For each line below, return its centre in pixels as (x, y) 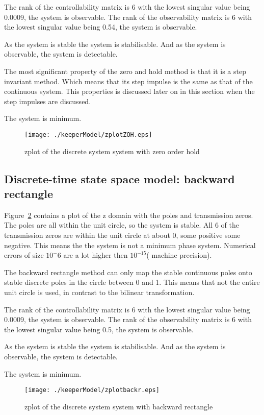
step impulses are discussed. (48, 101)
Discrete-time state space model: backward (120, 178)
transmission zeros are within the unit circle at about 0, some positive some (122, 235)
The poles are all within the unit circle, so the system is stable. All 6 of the (122, 225)
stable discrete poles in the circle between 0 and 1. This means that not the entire (132, 282)
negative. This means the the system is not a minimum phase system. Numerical (130, 245)
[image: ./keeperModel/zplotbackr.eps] (92, 390)
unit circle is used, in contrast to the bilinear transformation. (99, 292)
